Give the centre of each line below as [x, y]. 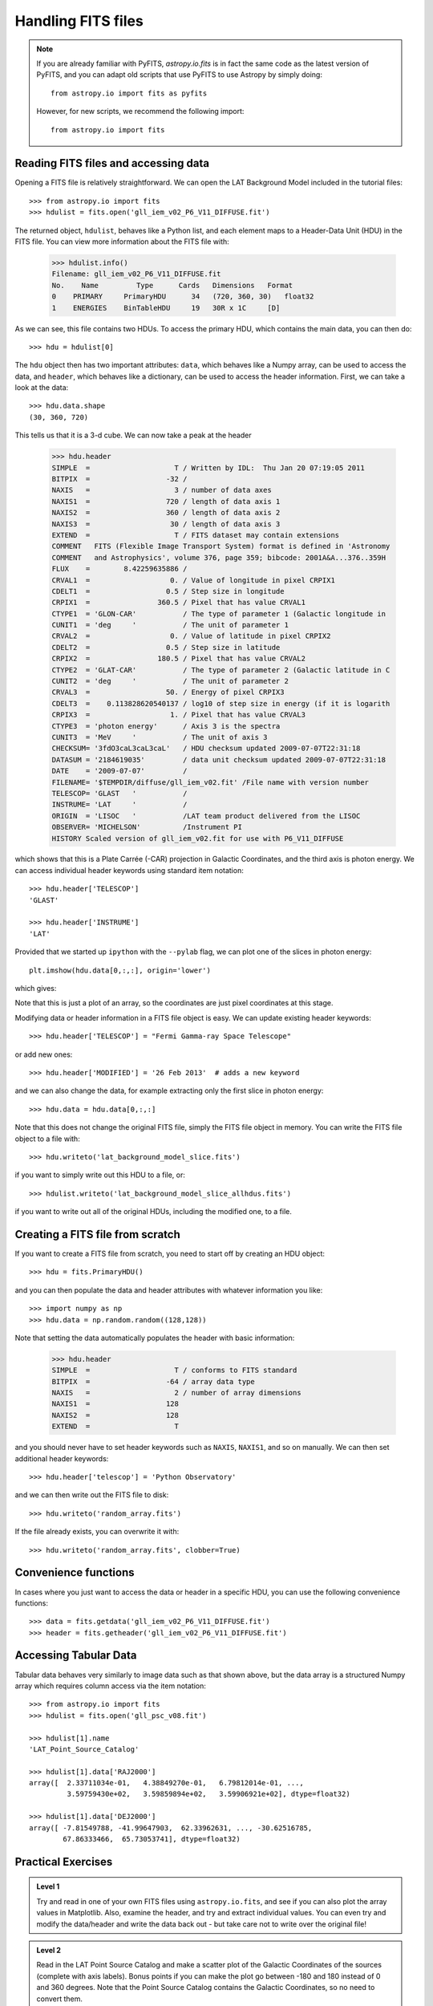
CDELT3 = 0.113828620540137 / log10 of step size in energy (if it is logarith [221, 703]
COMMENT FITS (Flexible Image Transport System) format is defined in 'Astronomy [221, 546]
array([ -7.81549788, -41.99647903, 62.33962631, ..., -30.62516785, [171, 1828]
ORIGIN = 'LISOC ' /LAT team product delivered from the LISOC [206, 816]
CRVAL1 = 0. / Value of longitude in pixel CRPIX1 [194, 580]
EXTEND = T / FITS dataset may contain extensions [196, 535]
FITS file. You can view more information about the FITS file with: [122, 242]
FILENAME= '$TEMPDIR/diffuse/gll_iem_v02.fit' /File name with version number [210, 782]
